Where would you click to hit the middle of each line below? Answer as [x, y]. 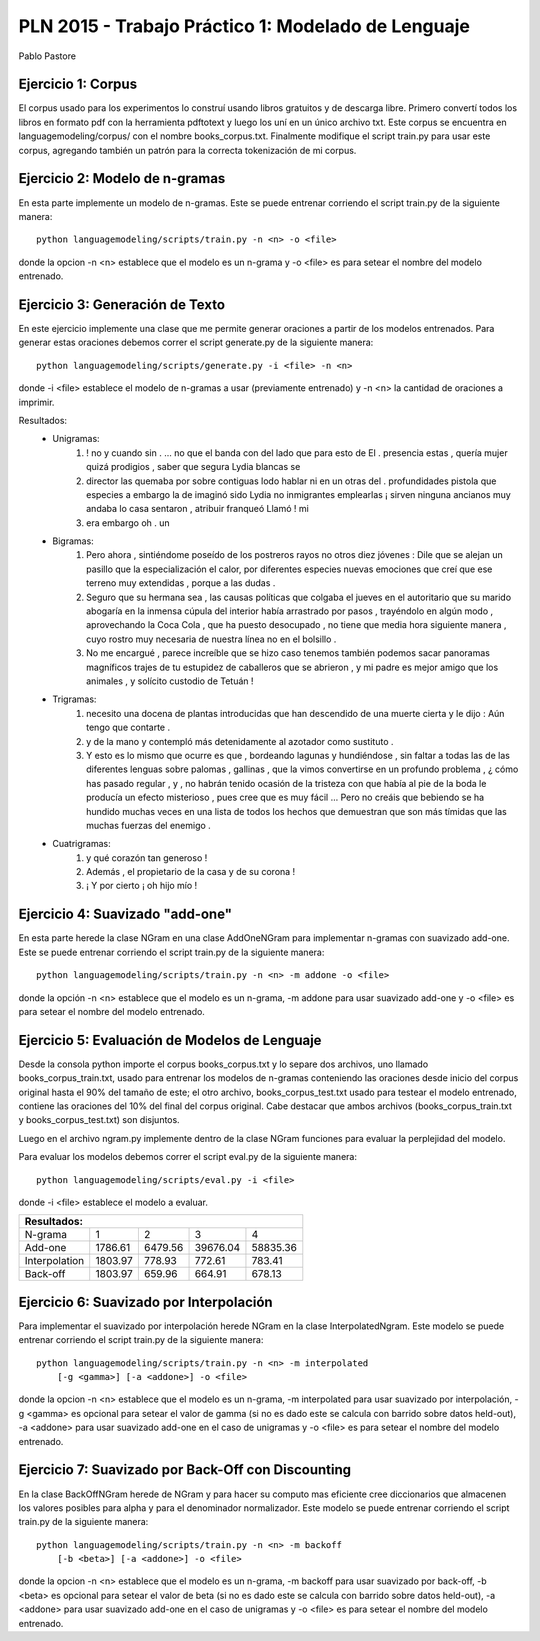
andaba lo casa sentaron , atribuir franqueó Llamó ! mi [197, 509]
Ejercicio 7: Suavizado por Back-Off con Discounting [185, 1470]
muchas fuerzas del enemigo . [149, 825]
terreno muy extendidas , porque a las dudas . [181, 583]
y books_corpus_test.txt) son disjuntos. [99, 1120]
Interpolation [54, 1261]
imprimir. [36, 402]
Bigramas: [73, 541]
